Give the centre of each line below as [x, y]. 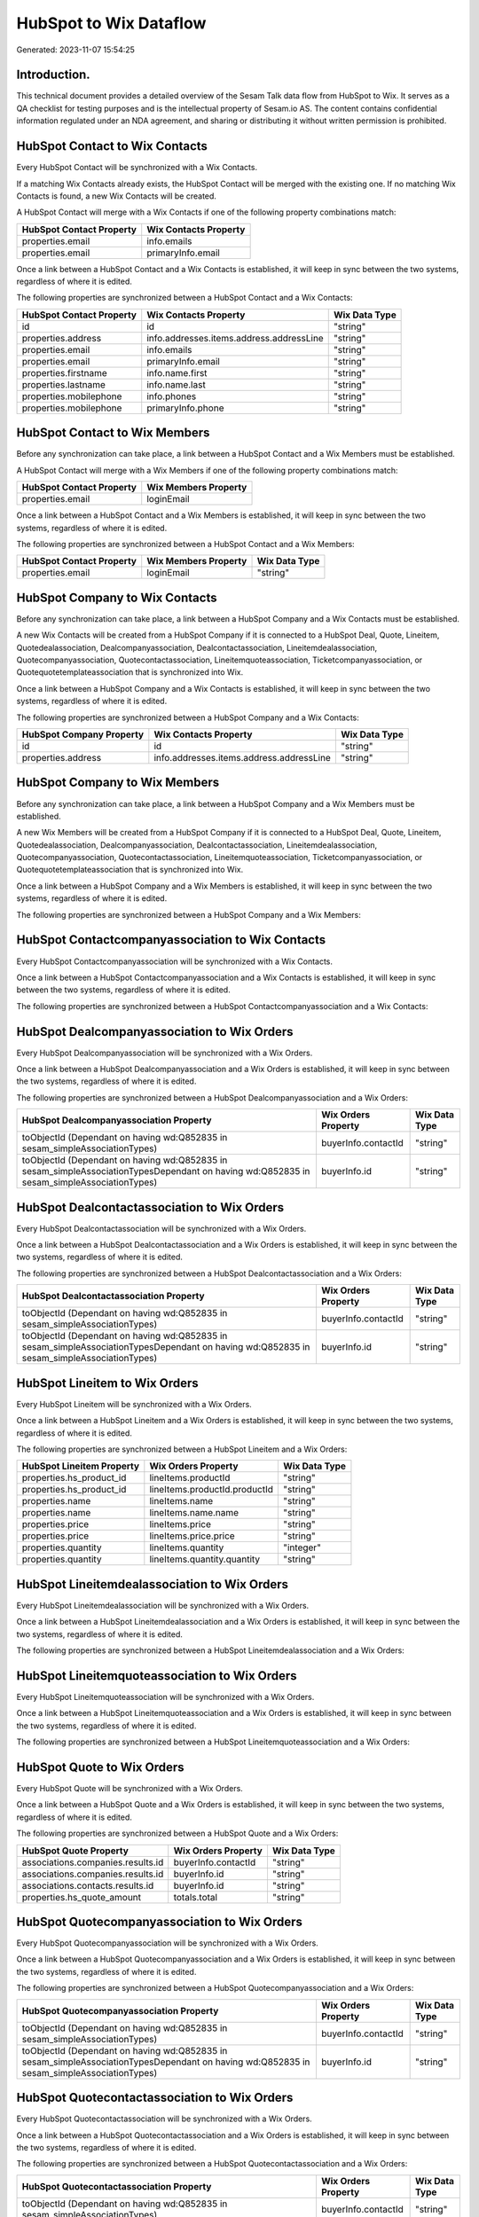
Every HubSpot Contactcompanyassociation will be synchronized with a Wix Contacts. [174, 961]
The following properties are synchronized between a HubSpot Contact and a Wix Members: [185, 544]
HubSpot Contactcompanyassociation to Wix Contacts [171, 940]
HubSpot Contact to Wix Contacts [112, 146]
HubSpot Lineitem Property [81, 1466]
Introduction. [53, 75]
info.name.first [177, 372]
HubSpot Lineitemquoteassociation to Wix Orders [157, 1676]
